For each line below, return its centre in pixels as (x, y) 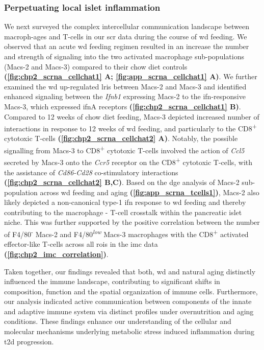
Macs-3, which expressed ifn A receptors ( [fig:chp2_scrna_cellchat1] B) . (123, 106)
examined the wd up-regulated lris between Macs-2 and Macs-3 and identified (125, 86)
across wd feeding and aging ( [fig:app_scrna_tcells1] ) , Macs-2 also (150, 192)
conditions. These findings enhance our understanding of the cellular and (118, 321)
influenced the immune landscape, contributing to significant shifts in (112, 281)
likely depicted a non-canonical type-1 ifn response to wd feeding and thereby (125, 202)
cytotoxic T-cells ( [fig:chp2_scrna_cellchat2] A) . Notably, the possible (121, 138)
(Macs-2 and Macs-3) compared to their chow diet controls (96, 66)
